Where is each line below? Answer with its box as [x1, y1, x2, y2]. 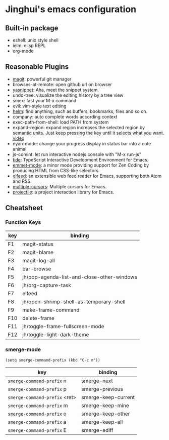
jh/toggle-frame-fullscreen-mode [22, 323, 104, 330]
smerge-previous [81, 385, 124, 392]
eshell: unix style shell [12, 37, 59, 43]
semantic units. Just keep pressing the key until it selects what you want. [12, 130, 164, 136]
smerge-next [81, 377, 114, 384]
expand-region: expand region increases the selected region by [12, 124, 145, 130]
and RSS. [12, 178, 32, 184]
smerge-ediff [81, 426, 114, 433]
